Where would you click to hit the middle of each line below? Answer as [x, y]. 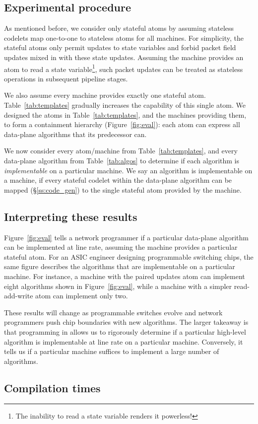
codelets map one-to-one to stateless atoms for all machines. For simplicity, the [124, 37]
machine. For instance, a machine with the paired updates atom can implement [125, 276]
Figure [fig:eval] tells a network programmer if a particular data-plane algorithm [126, 237]
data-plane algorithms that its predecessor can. [75, 134]
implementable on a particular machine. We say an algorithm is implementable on [128, 170]
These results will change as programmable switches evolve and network [113, 312]
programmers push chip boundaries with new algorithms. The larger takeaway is [126, 322]
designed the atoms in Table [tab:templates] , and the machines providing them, [125, 114]
